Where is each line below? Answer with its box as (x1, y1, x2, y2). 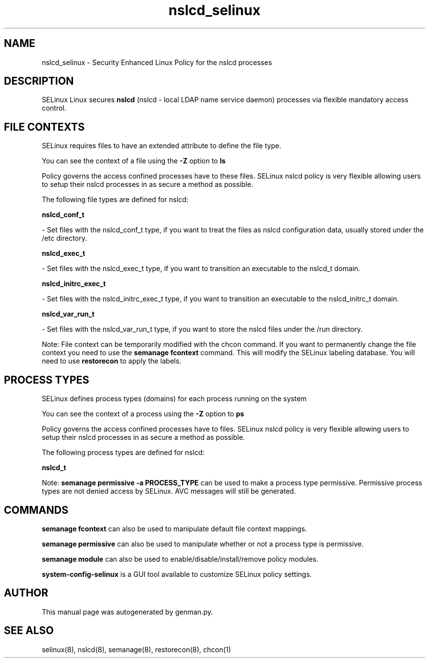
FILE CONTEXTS (4, 120, 85, 133)
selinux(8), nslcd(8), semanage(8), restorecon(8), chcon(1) (42, 645, 231, 654)
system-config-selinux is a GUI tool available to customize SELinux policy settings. (42, 570, 312, 578)
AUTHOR (4, 587, 48, 599)
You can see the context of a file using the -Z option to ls (42, 157, 226, 165)
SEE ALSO (4, 624, 54, 637)
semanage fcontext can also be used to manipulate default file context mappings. (42, 524, 307, 533)
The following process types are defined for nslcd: (42, 448, 205, 457)
